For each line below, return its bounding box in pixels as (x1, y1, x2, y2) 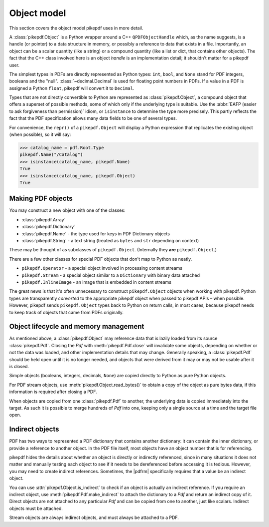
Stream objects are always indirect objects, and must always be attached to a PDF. (9, 515, 179, 521)
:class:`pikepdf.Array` (21, 216, 66, 222)
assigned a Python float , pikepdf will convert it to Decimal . (9, 85, 134, 91)
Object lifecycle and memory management (9, 322, 144, 331)
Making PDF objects (9, 194, 73, 203)
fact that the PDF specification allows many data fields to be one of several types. (9, 115, 177, 121)
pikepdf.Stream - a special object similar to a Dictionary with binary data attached (21, 272, 200, 278)
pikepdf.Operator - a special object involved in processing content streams (21, 265, 183, 271)
